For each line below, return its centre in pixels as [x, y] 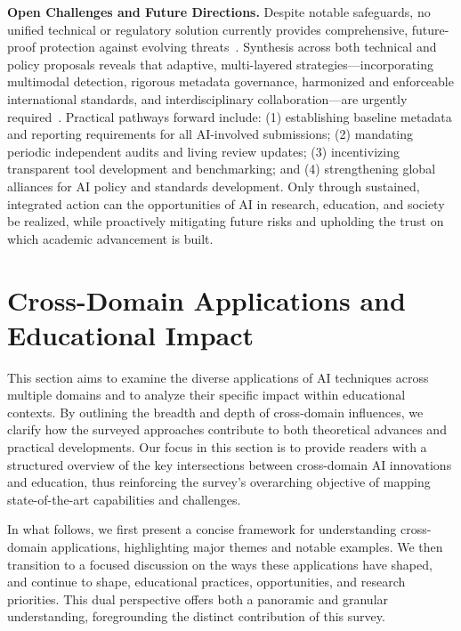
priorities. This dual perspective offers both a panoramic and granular [198, 599]
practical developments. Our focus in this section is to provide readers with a [217, 447]
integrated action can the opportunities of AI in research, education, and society [226, 203]
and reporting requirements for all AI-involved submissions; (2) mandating [210, 134]
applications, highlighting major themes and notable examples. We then [247, 546]
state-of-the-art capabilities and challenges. [124, 499]
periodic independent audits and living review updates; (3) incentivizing [203, 151]
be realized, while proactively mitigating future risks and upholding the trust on [226, 221]
